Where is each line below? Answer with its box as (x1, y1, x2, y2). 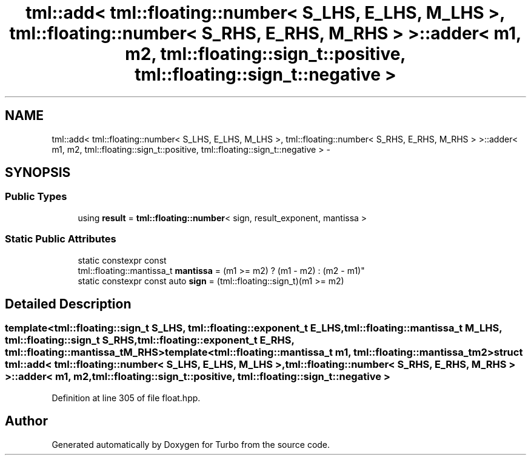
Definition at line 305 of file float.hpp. (52, 392, 201, 403)
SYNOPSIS (5, 165, 71, 181)
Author (5, 413, 48, 429)
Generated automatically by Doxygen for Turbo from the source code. (52, 439, 330, 450)
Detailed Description (5, 296, 132, 312)
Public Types (5, 190, 67, 203)
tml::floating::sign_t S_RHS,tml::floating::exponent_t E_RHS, (5, 334, 295, 347)
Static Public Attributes (5, 233, 116, 245)
